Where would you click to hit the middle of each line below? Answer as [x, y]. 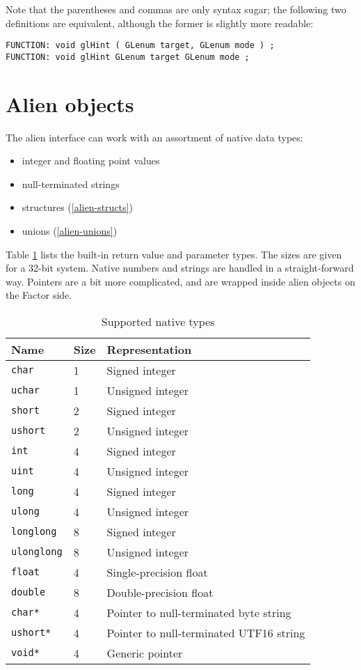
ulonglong [37, 552]
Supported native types [158, 321]
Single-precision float [157, 572]
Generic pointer [145, 653]
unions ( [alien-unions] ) [70, 231]
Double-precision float [160, 592]
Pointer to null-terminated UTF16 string [206, 632]
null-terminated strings [71, 184]
